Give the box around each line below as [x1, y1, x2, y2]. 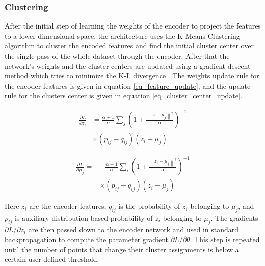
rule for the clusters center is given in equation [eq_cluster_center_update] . [5, 90, 243, 101]
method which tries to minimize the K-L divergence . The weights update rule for [5, 70, 259, 81]
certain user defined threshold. [5, 254, 99, 264]
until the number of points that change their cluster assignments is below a [5, 244, 239, 254]
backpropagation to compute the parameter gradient [5, 234, 169, 245]
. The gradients [210, 212, 258, 223]
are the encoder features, [29, 201, 107, 211]
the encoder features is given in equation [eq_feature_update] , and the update [5, 80, 251, 91]
